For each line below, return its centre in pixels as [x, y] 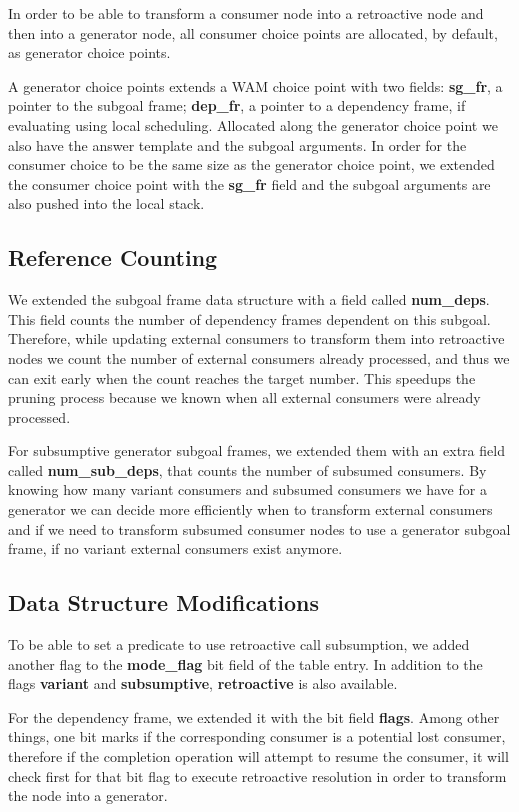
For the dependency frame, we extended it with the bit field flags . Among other [254, 716]
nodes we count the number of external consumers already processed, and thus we [259, 357]
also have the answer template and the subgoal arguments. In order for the [237, 144]
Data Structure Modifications [164, 602]
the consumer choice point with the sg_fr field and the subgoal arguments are [249, 183]
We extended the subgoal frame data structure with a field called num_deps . [249, 299]
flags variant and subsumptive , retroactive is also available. [203, 683]
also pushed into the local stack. [106, 203]
